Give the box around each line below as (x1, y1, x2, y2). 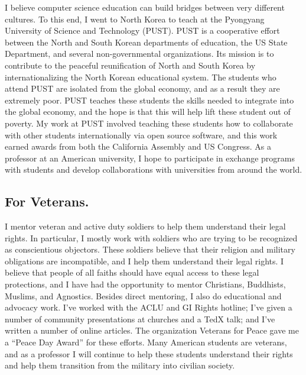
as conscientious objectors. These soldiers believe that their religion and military (5, 243, 295, 256)
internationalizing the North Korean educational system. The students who (5, 70, 276, 83)
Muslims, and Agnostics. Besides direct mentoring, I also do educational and (5, 289, 282, 302)
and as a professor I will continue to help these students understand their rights (5, 347, 293, 360)
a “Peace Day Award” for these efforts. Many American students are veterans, (5, 336, 287, 348)
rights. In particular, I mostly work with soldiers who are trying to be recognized (5, 231, 298, 244)
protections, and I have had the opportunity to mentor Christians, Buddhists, (5, 278, 286, 290)
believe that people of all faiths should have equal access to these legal (5, 266, 259, 279)
